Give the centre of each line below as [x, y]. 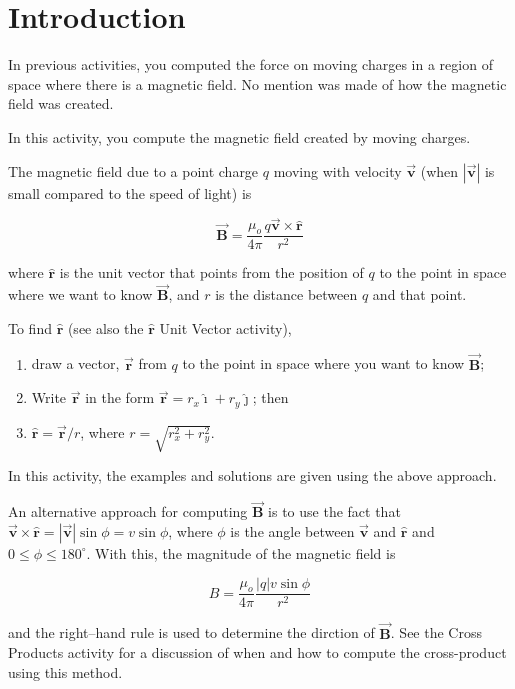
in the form [120, 397]
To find [30, 327]
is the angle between [292, 530]
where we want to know [80, 294]
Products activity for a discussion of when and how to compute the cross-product [257, 652]
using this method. [65, 671]
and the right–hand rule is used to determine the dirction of [191, 632]
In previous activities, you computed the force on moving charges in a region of [250, 64]
